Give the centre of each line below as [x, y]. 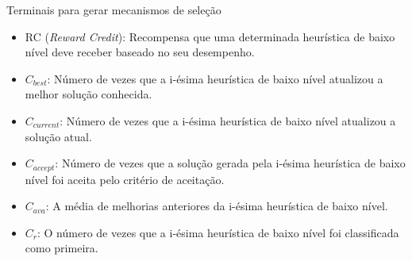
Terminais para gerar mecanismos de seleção [114, 10]
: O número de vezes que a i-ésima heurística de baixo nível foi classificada [218, 232]
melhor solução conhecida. [89, 94]
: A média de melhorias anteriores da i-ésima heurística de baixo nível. [217, 206]
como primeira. [62, 248]
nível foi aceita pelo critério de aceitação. [125, 179]
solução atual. [58, 136]
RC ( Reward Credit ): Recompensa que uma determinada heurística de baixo [210, 36]
